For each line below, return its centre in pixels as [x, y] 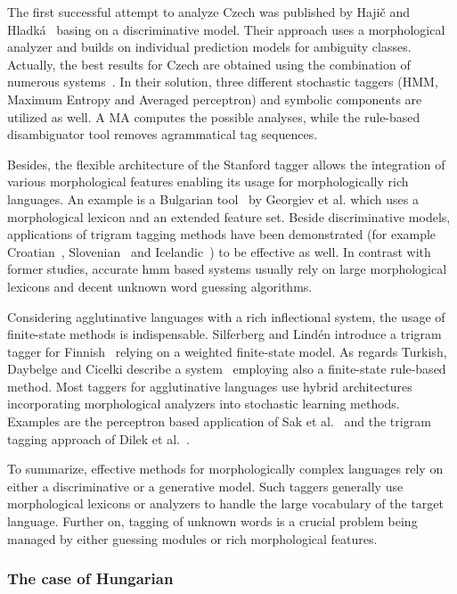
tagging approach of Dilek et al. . [98, 438]
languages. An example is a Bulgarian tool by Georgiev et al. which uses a [213, 198]
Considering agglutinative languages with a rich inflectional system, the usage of [226, 316]
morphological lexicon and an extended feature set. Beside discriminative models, [229, 216]
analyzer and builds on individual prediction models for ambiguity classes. [209, 47]
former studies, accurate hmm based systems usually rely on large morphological [227, 269]
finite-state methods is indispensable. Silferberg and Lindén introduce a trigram [224, 334]
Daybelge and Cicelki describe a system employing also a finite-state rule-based [227, 369]
